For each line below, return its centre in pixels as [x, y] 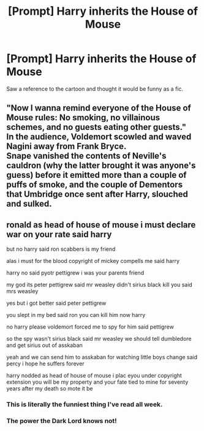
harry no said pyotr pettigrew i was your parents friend [75, 273]
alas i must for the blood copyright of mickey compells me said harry [93, 261]
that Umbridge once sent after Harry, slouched [97, 194]
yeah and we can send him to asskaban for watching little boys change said [102, 357]
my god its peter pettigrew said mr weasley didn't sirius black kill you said [100, 285]
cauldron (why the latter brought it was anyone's [101, 166]
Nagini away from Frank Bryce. [66, 146]
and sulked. [29, 204]
